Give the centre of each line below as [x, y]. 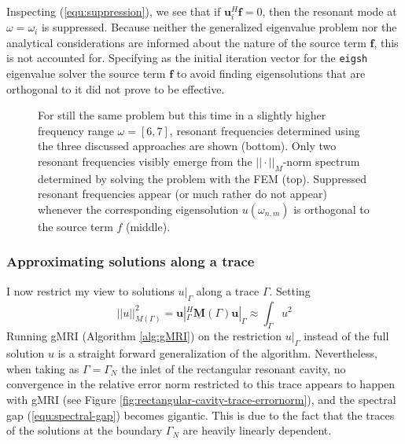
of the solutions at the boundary [85, 430]
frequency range [76, 130]
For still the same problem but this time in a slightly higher [182, 115]
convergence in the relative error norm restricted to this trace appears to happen [201, 384]
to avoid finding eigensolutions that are [271, 73]
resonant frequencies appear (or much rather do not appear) [182, 194]
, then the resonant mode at [330, 11]
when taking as [43, 368]
